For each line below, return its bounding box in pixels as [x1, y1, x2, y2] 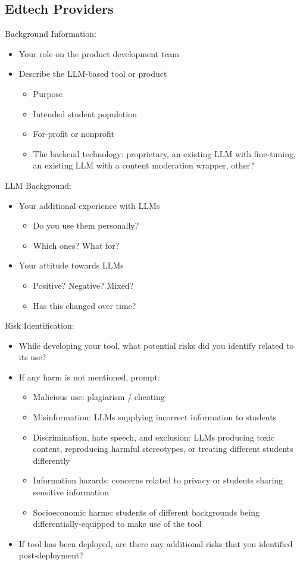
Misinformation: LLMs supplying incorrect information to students [33, 411, 277, 423]
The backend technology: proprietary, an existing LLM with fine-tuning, [33, 147, 296, 160]
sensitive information [33, 486, 109, 498]
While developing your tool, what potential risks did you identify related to [18, 339, 294, 351]
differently [33, 454, 70, 466]
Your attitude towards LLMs [18, 259, 124, 271]
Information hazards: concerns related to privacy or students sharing [33, 474, 283, 486]
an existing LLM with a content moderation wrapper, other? [33, 159, 254, 171]
